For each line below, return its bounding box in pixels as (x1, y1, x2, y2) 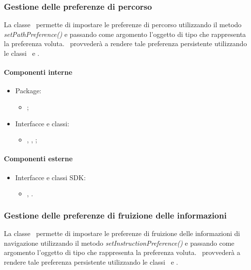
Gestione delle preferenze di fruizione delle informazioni (4, 209, 227, 221)
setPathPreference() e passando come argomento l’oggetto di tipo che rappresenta (4, 29, 246, 39)
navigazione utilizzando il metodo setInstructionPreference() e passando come (4, 237, 235, 248)
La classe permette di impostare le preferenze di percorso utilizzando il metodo (4, 19, 242, 30)
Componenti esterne (4, 153, 73, 164)
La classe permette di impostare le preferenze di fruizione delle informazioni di (4, 228, 240, 238)
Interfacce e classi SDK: (15, 172, 86, 182)
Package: (15, 85, 42, 96)
